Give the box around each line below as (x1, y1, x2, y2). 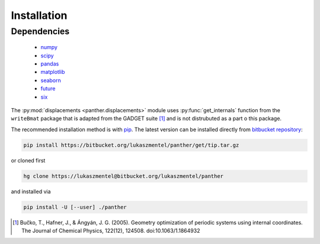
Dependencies (11, 26, 70, 37)
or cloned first (11, 157, 46, 164)
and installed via (11, 188, 51, 195)
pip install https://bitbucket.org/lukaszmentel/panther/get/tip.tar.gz (23, 142, 239, 148)
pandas (40, 60, 59, 67)
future (40, 85, 56, 92)
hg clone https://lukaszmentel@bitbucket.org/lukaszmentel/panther (23, 173, 224, 180)
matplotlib (40, 69, 65, 76)
